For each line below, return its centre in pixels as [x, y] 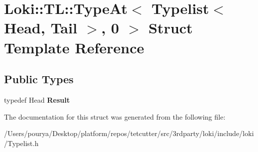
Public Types [39, 79]
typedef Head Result [37, 99]
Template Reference [74, 47]
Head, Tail [41, 28]
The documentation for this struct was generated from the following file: [115, 116]
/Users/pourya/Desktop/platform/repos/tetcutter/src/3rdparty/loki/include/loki [129, 133]
